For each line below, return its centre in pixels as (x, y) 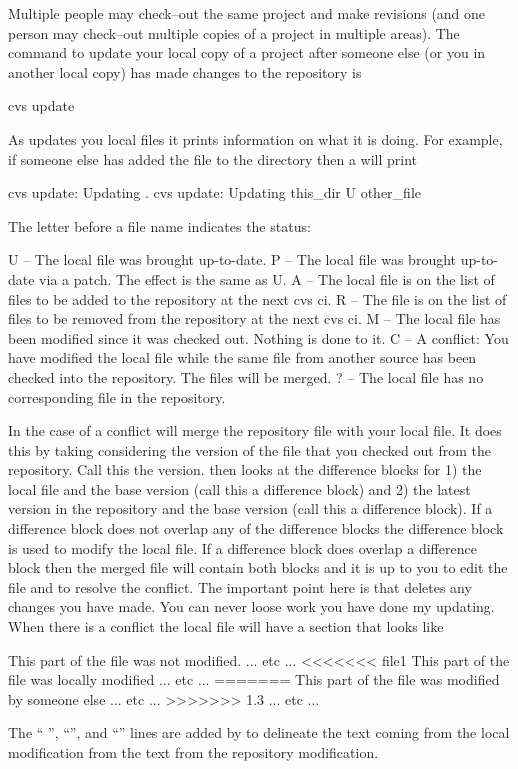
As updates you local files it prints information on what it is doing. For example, (255, 138)
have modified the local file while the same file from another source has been (242, 357)
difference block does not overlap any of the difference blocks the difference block (256, 528)
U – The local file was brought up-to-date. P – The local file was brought (232, 259)
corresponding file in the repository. (117, 396)
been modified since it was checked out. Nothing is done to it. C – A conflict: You (258, 337)
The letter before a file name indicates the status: (159, 225)
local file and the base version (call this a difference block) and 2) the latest (239, 488)
